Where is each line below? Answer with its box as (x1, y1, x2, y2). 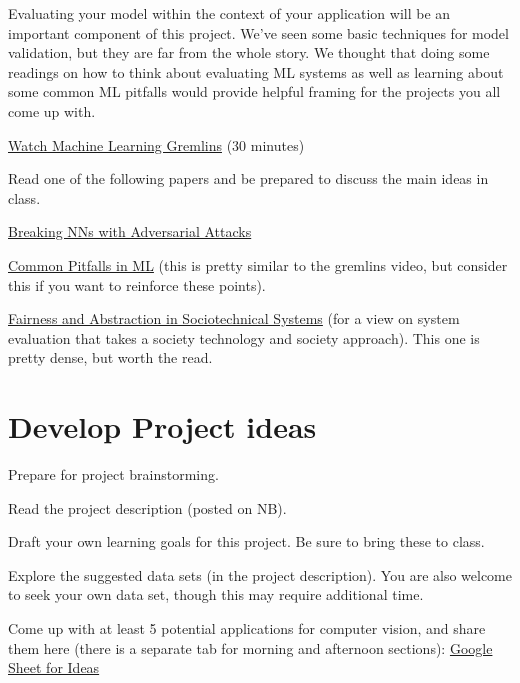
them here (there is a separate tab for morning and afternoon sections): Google (8, 637, 493, 658)
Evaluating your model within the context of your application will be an (8, 3, 451, 23)
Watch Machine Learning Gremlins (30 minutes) (8, 134, 305, 155)
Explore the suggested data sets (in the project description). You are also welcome (8, 564, 512, 585)
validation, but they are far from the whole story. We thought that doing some (8, 42, 490, 63)
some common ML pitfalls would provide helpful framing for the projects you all (8, 81, 501, 102)
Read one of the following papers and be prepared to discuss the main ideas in (8, 168, 489, 189)
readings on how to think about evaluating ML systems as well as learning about (8, 61, 504, 82)
